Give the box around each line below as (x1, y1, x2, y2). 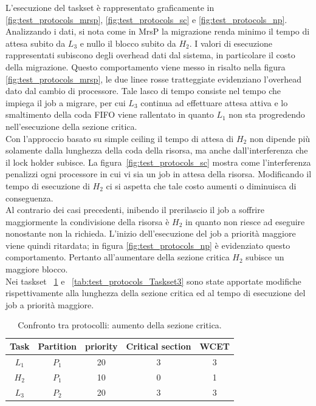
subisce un (246, 251, 284, 263)
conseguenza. (5, 191, 53, 204)
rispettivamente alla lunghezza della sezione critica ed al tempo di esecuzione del (5, 286, 306, 299)
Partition (38, 340, 77, 353)
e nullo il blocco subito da (80, 36, 176, 49)
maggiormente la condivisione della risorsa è (5, 215, 170, 228)
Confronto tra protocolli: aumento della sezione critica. (18, 319, 222, 331)
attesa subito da (5, 36, 66, 49)
